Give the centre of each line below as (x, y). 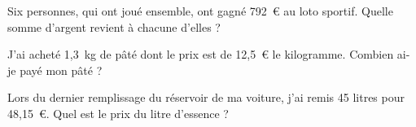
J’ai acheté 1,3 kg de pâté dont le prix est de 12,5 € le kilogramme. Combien (201, 54)
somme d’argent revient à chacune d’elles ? (114, 26)
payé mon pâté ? (61, 70)
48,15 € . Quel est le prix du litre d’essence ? (118, 113)
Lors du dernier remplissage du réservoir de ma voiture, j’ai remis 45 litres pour (206, 97)
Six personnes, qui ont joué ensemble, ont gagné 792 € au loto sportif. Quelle (200, 11)
